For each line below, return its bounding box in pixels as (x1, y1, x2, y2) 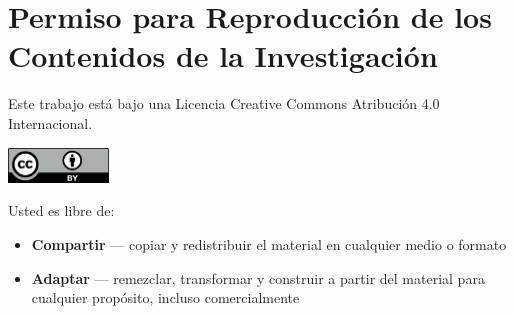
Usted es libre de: (8, 200, 115, 221)
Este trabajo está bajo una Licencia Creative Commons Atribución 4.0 (8, 93, 440, 114)
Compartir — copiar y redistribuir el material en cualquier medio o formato (31, 233, 507, 254)
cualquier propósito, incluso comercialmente (31, 287, 300, 308)
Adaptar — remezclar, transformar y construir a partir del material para (31, 267, 485, 288)
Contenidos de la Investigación (8, 35, 438, 76)
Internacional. (8, 112, 93, 133)
